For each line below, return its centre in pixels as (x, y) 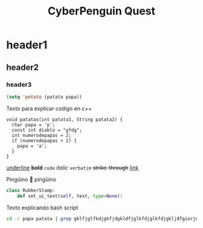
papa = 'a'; (32, 146)
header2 (23, 67)
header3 (19, 84)
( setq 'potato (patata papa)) (44, 97)
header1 (27, 45)
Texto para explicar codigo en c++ (49, 108)
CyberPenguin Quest (101, 11)
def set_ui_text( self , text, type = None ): (70, 196)
